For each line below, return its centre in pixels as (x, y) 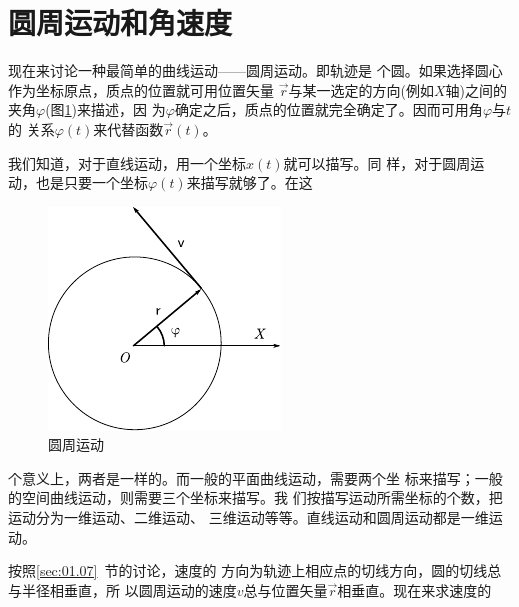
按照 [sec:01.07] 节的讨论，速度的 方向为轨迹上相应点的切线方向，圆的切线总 (255, 570)
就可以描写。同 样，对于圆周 (377, 162)
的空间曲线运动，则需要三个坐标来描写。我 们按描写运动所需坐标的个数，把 (255, 497)
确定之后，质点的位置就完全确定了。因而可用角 (328, 109)
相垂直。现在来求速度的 (414, 589)
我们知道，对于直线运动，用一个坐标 (127, 162)
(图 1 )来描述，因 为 (105, 109)
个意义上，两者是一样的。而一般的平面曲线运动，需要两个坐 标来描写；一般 (255, 477)
